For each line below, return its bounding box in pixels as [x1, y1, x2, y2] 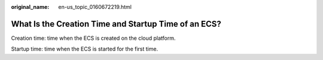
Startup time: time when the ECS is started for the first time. [11, 45, 159, 53]
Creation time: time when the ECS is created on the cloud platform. [11, 34, 176, 42]
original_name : [11, 4, 50, 10]
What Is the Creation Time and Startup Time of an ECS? [11, 18, 221, 29]
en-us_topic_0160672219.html [58, 4, 132, 10]
